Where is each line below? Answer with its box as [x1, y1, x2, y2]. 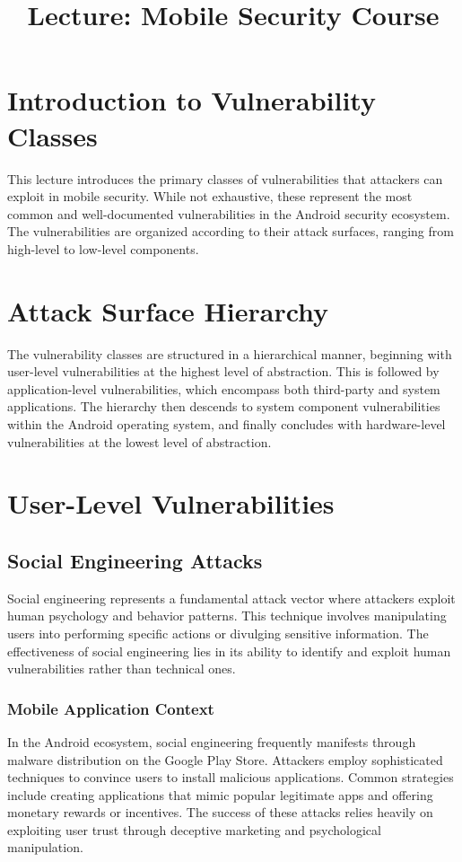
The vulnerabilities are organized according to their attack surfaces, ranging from [7, 222, 454, 241]
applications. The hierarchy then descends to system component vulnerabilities [7, 397, 440, 416]
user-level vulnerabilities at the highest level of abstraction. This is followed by [7, 362, 440, 381]
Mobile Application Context [7, 697, 214, 719]
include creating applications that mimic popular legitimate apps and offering [7, 785, 433, 804]
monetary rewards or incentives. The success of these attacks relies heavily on [7, 803, 433, 822]
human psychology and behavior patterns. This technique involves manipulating [7, 606, 447, 625]
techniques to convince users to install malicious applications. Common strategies [7, 768, 454, 787]
